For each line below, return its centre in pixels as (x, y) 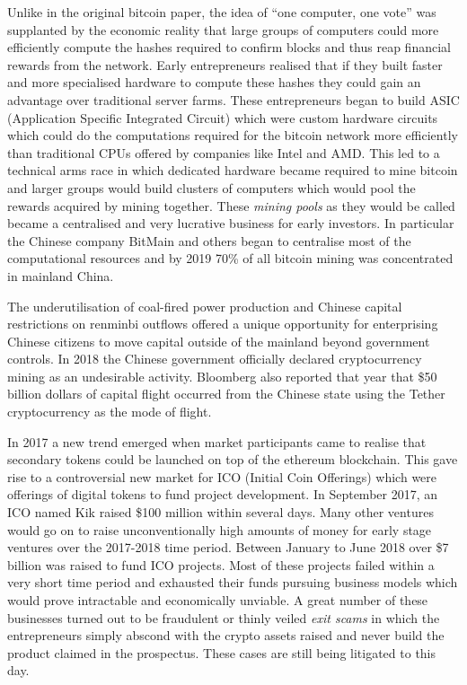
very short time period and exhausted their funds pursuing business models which (233, 582)
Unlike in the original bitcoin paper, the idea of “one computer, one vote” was (222, 12)
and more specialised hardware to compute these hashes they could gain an (214, 82)
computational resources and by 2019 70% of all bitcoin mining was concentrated (230, 258)
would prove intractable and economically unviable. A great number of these (218, 600)
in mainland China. (61, 275)
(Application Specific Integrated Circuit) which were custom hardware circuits (223, 117)
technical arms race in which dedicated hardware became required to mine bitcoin (233, 170)
